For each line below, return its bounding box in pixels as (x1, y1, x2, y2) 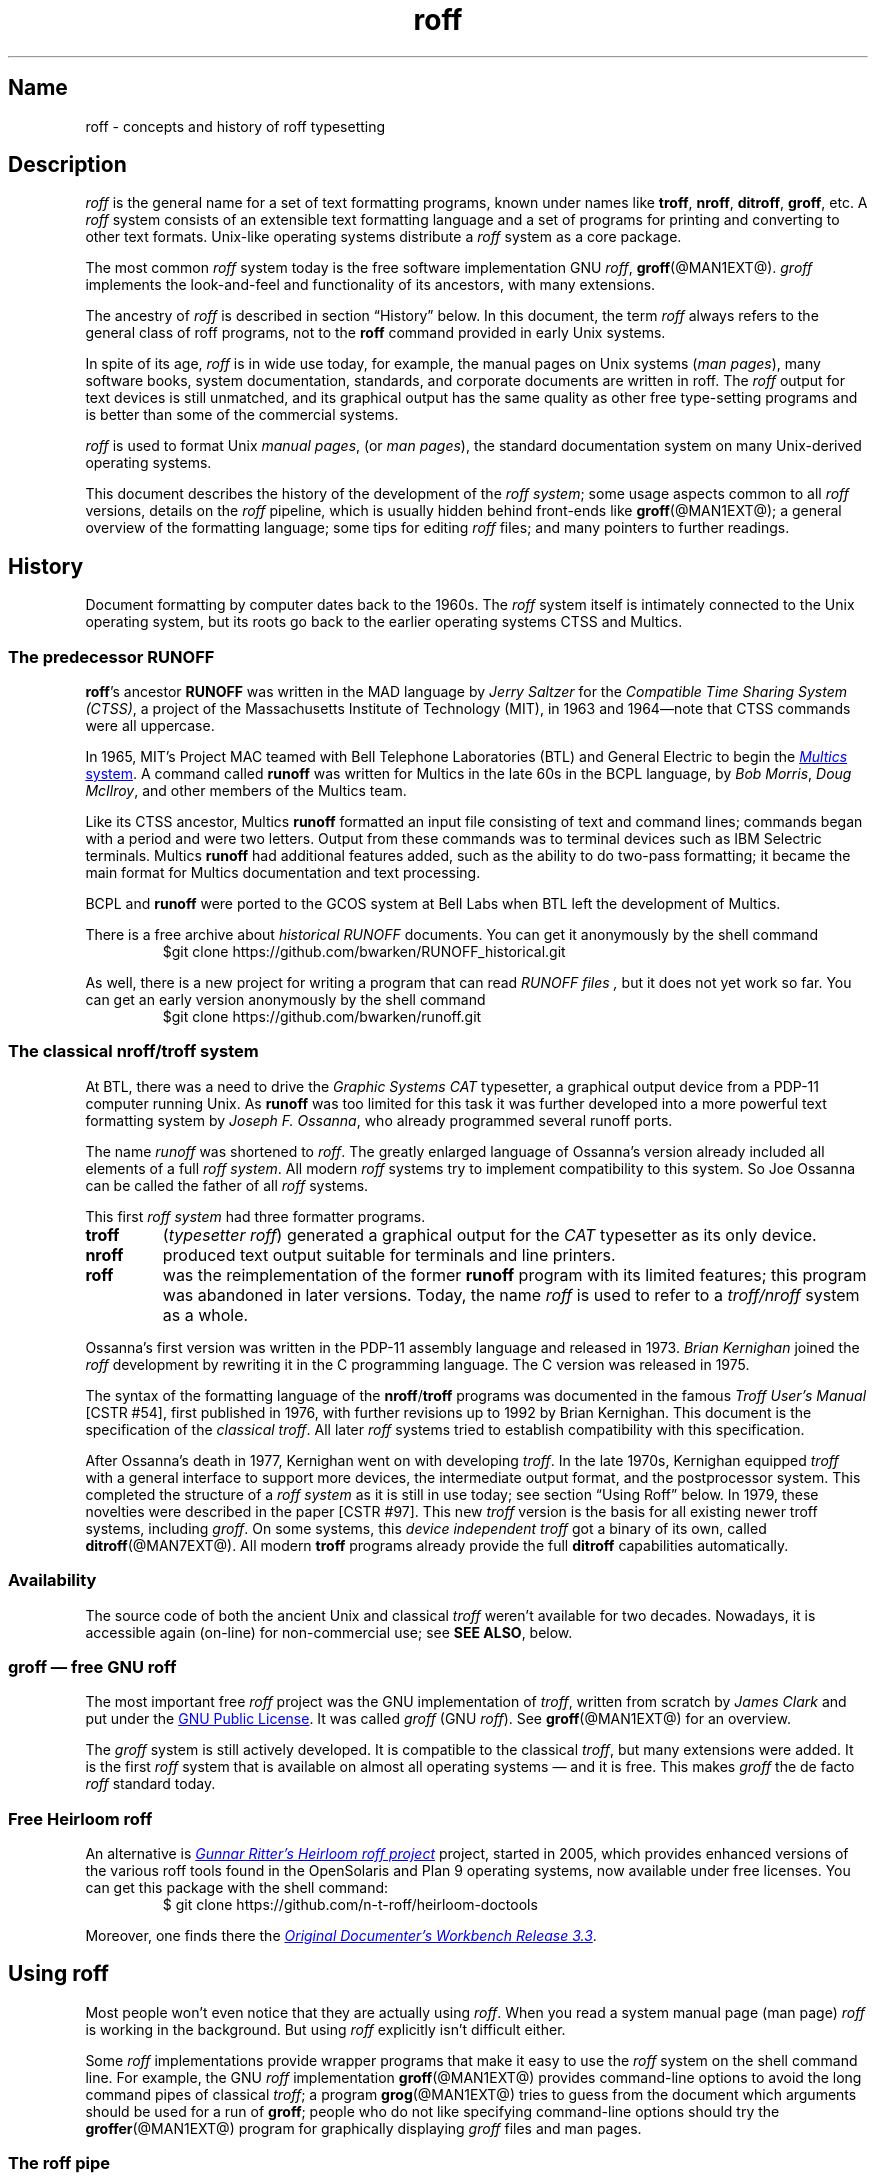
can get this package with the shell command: (85, 1879, 389, 1897)
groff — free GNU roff (8, 1656, 177, 1677)
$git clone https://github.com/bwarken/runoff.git (162, 1008, 482, 1026)
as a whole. (162, 1304, 249, 1325)
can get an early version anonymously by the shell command (85, 991, 486, 1009)
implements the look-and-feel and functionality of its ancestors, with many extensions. (85, 276, 656, 294)
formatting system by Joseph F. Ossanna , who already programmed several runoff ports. (85, 1111, 673, 1129)
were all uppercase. (85, 717, 215, 735)
